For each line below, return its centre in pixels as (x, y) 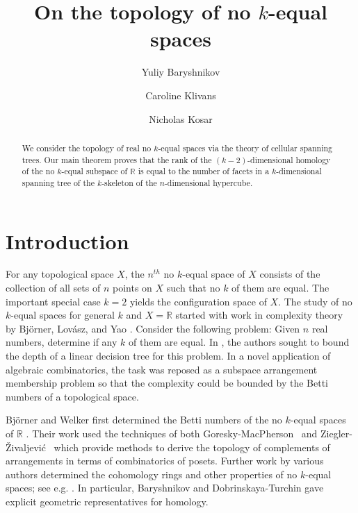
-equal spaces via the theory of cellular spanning (245, 148)
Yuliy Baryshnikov (181, 72)
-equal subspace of (95, 171)
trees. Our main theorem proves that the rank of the (117, 159)
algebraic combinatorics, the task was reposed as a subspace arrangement (162, 369)
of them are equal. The (280, 288)
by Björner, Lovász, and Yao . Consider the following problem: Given (153, 328)
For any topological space (60, 274)
